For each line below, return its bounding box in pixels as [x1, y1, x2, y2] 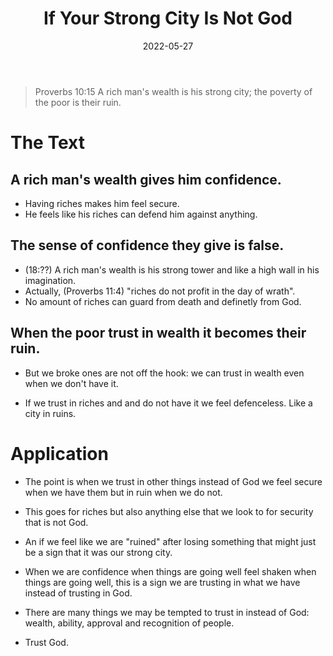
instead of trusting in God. [24, 587, 133, 599]
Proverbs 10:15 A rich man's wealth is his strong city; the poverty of [34, 85, 313, 97]
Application [10, 442, 109, 465]
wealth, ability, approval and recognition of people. [24, 617, 235, 629]
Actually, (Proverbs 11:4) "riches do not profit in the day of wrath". [24, 285, 296, 297]
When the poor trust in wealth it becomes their [10, 325, 307, 342]
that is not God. [24, 516, 89, 528]
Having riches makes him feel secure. [24, 197, 180, 209]
